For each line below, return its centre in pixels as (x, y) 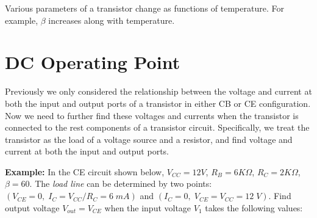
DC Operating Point (93, 62)
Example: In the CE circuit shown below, (85, 171)
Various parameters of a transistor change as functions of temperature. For (144, 8)
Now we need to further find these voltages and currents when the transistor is (152, 115)
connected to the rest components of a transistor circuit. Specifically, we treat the (157, 127)
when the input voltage (148, 207)
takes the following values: (254, 207)
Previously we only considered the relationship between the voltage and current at (158, 91)
